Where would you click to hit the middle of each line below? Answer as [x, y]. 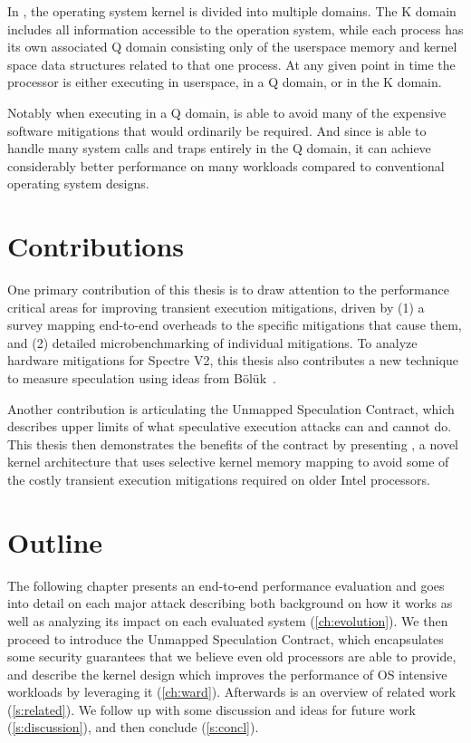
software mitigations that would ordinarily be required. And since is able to [217, 130]
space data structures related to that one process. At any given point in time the [231, 64]
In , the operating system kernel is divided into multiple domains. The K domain [232, 11]
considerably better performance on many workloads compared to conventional [226, 165]
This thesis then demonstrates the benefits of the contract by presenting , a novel [233, 444]
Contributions [96, 246]
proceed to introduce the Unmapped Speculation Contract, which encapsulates [226, 638]
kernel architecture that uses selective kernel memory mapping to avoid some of [228, 462]
